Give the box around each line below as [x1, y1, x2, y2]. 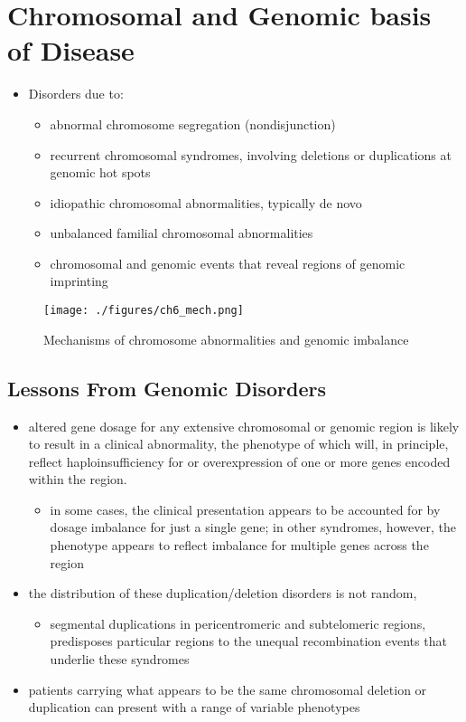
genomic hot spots [50, 163, 151, 182]
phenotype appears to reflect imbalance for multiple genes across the [50, 536, 429, 555]
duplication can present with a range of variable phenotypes [28, 698, 360, 717]
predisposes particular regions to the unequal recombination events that [50, 632, 447, 651]
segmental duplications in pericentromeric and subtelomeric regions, [50, 613, 426, 632]
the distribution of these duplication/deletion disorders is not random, [28, 584, 417, 603]
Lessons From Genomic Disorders [7, 374, 327, 402]
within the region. [28, 470, 127, 489]
